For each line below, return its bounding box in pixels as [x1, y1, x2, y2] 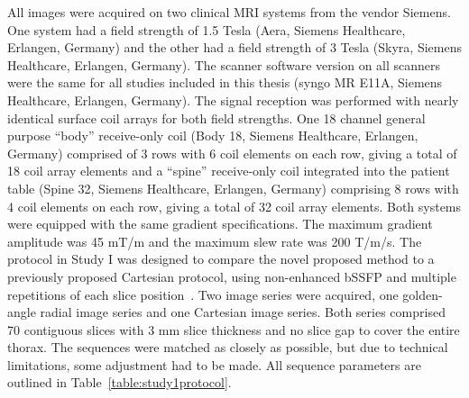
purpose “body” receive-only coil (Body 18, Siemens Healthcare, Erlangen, [7, 126, 418, 145]
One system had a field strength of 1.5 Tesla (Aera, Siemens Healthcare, [7, 20, 406, 39]
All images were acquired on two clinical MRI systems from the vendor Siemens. [7, 3, 451, 21]
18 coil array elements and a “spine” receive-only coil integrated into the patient [7, 161, 450, 180]
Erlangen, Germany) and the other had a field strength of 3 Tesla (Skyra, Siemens [7, 38, 462, 57]
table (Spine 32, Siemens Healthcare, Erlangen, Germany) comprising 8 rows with [7, 178, 459, 197]
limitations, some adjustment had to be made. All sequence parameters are [7, 355, 421, 374]
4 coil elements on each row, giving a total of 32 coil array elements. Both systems [7, 196, 462, 215]
